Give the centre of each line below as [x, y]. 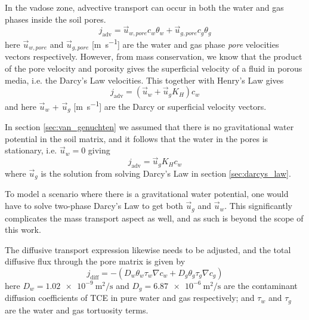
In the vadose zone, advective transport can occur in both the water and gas [144, 7]
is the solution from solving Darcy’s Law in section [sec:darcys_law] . [166, 173]
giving [99, 150]
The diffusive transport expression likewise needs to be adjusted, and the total [148, 249]
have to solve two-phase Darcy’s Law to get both [94, 206]
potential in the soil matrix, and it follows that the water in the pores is [137, 138]
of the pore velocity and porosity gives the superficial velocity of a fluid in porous [154, 68]
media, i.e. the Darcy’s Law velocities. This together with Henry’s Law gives [144, 80]
